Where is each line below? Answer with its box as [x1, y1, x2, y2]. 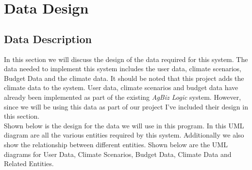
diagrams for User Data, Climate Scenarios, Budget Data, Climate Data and [4, 149, 232, 159]
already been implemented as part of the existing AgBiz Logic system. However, [4, 92, 241, 102]
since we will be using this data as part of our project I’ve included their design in [4, 101, 248, 111]
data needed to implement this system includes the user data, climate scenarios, [4, 63, 242, 74]
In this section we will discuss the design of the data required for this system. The [4, 54, 248, 64]
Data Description [4, 31, 92, 46]
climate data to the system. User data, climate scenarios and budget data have [4, 82, 238, 93]
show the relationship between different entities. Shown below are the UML [4, 139, 228, 149]
